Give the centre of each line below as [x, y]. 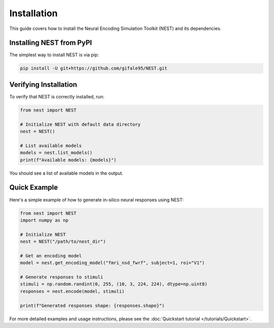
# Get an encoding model [51, 256]
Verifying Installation [43, 85]
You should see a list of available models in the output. [66, 173]
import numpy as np [44, 220]
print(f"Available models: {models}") [68, 160]
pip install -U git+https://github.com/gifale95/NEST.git [94, 68]
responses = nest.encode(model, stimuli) [72, 291]
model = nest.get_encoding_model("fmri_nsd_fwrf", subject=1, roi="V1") [112, 263]
